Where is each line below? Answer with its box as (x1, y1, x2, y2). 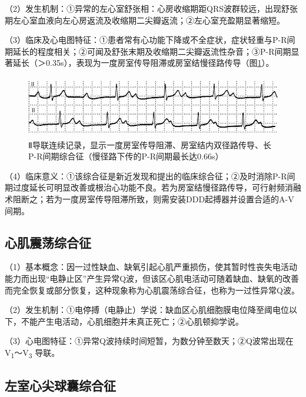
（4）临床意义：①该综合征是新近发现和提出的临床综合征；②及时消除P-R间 (5, 169, 295, 182)
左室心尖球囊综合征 (5, 376, 116, 395)
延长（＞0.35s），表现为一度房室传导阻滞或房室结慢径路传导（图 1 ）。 (12, 56, 274, 69)
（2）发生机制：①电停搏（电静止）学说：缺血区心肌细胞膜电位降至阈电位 (5, 303, 289, 316)
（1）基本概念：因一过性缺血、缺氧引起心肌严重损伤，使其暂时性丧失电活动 (5, 261, 297, 273)
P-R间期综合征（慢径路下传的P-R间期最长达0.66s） (28, 150, 224, 162)
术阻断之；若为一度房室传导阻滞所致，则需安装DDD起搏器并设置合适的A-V (5, 192, 294, 205)
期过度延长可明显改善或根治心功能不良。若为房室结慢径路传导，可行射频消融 (5, 181, 301, 194)
